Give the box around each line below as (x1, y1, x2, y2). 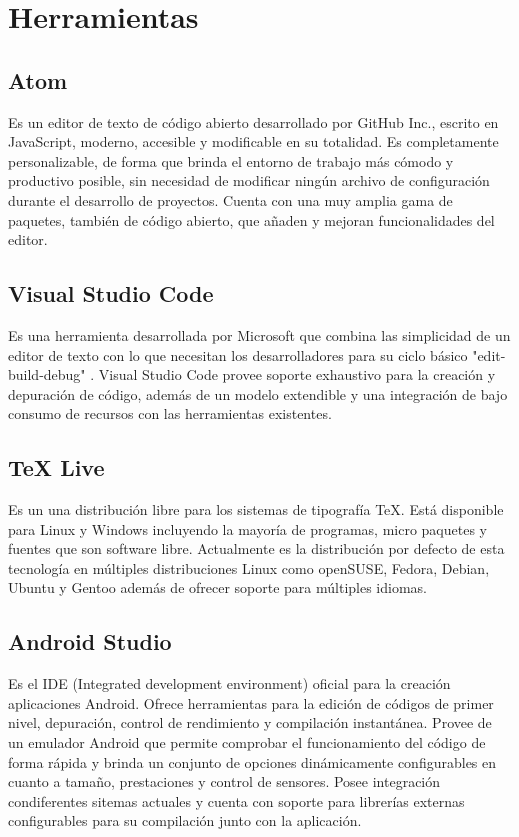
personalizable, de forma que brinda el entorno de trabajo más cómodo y (8, 150, 454, 171)
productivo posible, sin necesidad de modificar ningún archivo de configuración (8, 170, 490, 191)
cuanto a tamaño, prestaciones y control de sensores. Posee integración (8, 771, 441, 792)
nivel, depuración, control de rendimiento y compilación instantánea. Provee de (8, 712, 492, 733)
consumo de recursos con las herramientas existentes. (8, 403, 332, 424)
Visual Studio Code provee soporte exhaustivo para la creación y (98, 364, 496, 385)
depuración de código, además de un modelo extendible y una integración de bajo (8, 383, 508, 404)
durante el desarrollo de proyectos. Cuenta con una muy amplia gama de (8, 189, 453, 210)
